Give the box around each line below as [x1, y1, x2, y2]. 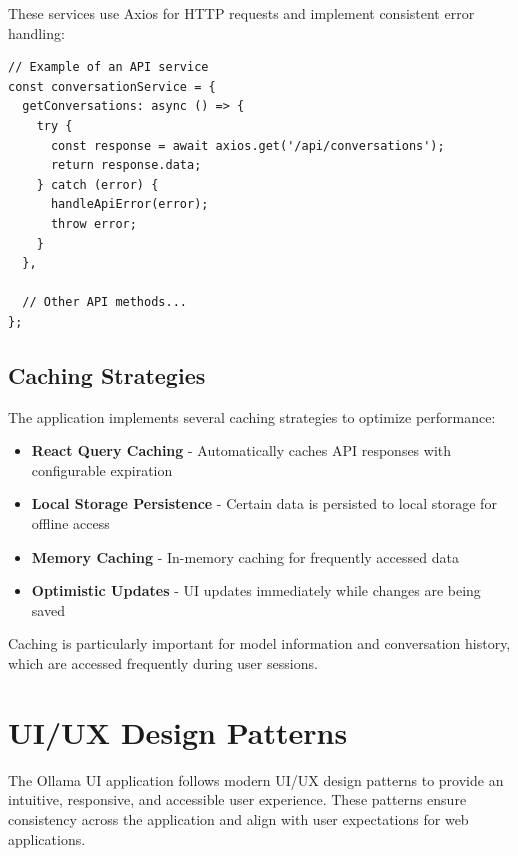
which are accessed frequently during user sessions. [8, 653, 318, 674]
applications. [8, 828, 86, 849]
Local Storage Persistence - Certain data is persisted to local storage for [31, 493, 497, 514]
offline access [31, 513, 110, 534]
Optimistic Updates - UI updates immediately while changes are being [31, 580, 481, 601]
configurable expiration [31, 459, 173, 480]
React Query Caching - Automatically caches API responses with [31, 440, 452, 461]
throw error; [50, 216, 137, 231]
